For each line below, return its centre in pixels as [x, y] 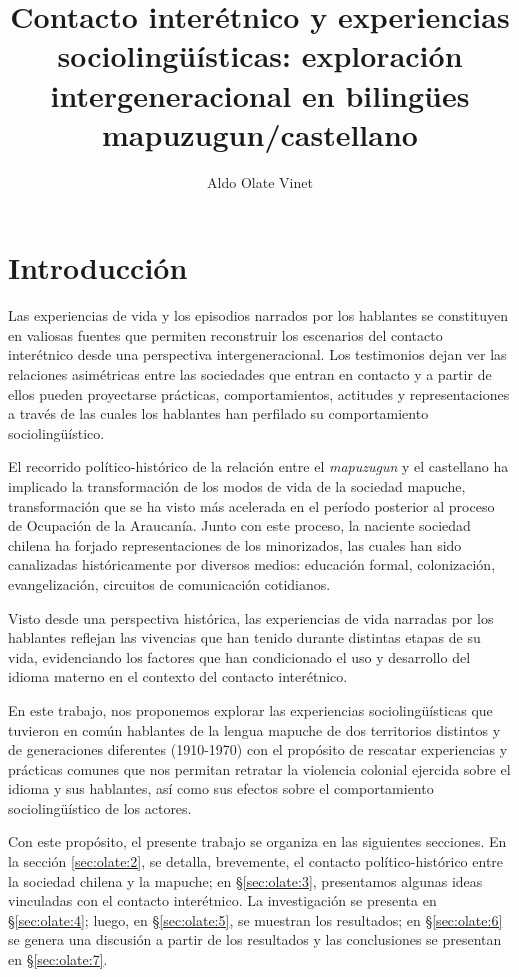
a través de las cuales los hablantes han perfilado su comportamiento [218, 413]
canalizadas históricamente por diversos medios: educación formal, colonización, [252, 564]
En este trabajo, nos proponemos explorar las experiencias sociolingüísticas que [250, 709]
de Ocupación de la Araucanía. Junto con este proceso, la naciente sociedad [239, 525]
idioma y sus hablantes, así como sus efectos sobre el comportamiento [221, 788]
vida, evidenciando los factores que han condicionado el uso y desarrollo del [239, 656]
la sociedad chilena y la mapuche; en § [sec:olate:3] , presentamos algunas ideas [245, 880]
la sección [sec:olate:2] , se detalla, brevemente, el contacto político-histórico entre [256, 861]
